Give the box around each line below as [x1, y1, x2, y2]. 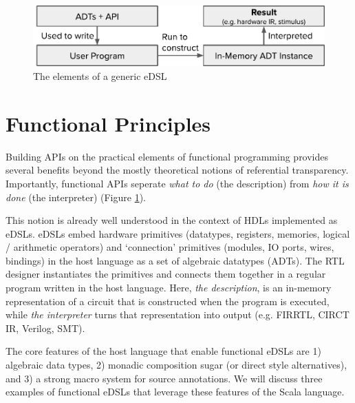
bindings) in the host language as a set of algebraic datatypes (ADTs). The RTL [6, 253, 345, 267]
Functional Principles [6, 109, 211, 137]
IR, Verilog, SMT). [6, 320, 85, 335]
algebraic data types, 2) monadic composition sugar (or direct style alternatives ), [6, 358, 347, 372]
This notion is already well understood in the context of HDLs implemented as [6, 213, 338, 227]
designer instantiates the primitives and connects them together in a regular [6, 267, 326, 281]
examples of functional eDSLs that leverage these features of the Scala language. [6, 384, 345, 399]
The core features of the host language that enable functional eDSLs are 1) [6, 344, 321, 358]
